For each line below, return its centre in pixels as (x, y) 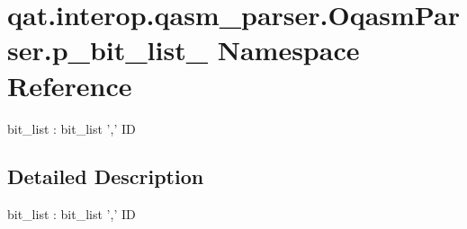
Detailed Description (106, 176)
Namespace (288, 50)
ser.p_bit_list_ (108, 50)
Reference (70, 85)
